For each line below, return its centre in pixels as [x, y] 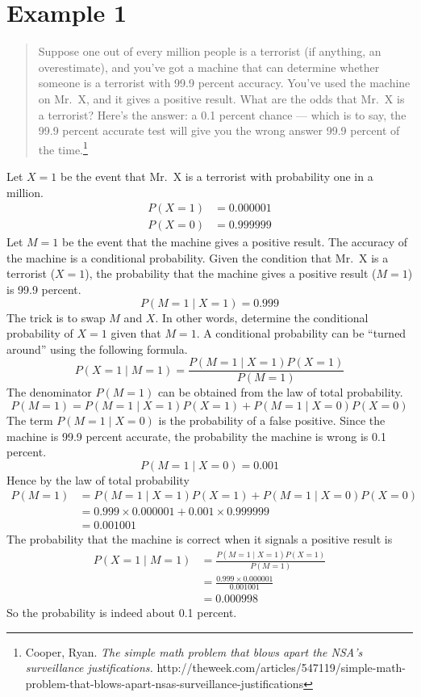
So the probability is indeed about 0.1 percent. [122, 613]
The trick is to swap [56, 317]
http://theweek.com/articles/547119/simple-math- [281, 668]
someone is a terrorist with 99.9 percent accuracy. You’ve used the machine [224, 83]
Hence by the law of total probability [98, 479]
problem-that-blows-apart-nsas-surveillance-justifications [165, 683]
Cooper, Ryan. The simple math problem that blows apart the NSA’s [194, 651]
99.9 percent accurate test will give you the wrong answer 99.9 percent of [219, 130]
